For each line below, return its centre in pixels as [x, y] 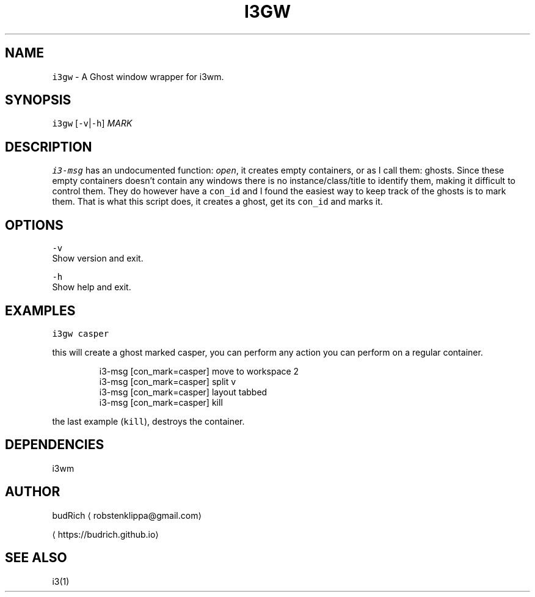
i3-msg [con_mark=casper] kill [161, 402]
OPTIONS [34, 225]
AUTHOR [33, 492]
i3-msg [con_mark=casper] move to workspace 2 [199, 371]
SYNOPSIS [38, 100]
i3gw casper [81, 333]
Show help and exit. [92, 287]
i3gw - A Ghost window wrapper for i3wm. [138, 76]
